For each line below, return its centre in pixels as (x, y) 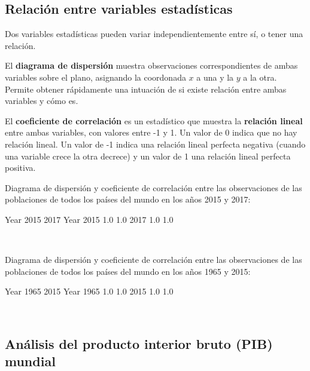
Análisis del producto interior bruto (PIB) (139, 343)
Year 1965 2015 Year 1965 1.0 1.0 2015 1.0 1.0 (89, 291)
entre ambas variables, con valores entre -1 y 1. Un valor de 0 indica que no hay (151, 132)
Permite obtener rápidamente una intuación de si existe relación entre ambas (146, 89)
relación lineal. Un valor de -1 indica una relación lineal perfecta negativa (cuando (155, 144)
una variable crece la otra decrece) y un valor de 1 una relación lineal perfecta (148, 156)
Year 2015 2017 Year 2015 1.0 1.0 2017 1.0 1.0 (89, 219)
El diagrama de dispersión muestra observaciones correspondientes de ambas (151, 65)
